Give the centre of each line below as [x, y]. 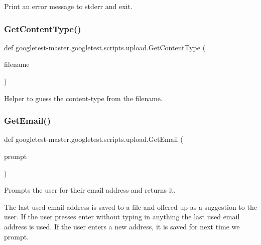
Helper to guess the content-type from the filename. [83, 98]
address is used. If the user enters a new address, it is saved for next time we [122, 226]
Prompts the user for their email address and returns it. [90, 190]
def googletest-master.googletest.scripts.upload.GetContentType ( [105, 47]
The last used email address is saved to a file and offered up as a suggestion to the [130, 207]
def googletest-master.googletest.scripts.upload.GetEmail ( [94, 139]
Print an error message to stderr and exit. [68, 6]
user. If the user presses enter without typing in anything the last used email [122, 217]
